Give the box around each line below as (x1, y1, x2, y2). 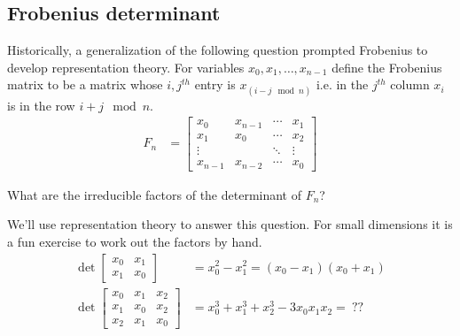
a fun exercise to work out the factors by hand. (7, 232, 262, 250)
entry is (194, 75, 236, 94)
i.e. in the (316, 75, 369, 94)
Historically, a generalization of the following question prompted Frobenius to (7, 41, 428, 59)
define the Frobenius (331, 57, 442, 76)
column (390, 75, 430, 94)
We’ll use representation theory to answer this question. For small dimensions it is (7, 215, 453, 233)
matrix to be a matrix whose (7, 75, 163, 94)
